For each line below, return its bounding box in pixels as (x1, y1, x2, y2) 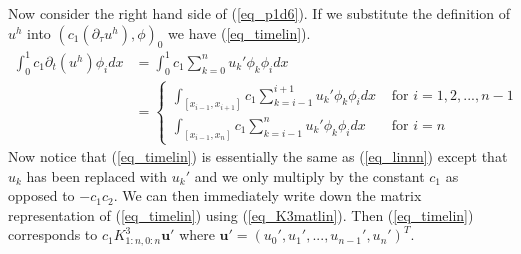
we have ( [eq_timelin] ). (168, 22, 311, 43)
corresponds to (8, 224, 98, 245)
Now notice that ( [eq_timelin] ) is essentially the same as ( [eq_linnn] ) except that (8, 146, 508, 167)
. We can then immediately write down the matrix (113, 185, 422, 206)
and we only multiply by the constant (194, 165, 425, 186)
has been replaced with (26, 165, 168, 186)
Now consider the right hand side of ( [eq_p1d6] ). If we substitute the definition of (8, 3, 511, 23)
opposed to (8, 185, 75, 206)
